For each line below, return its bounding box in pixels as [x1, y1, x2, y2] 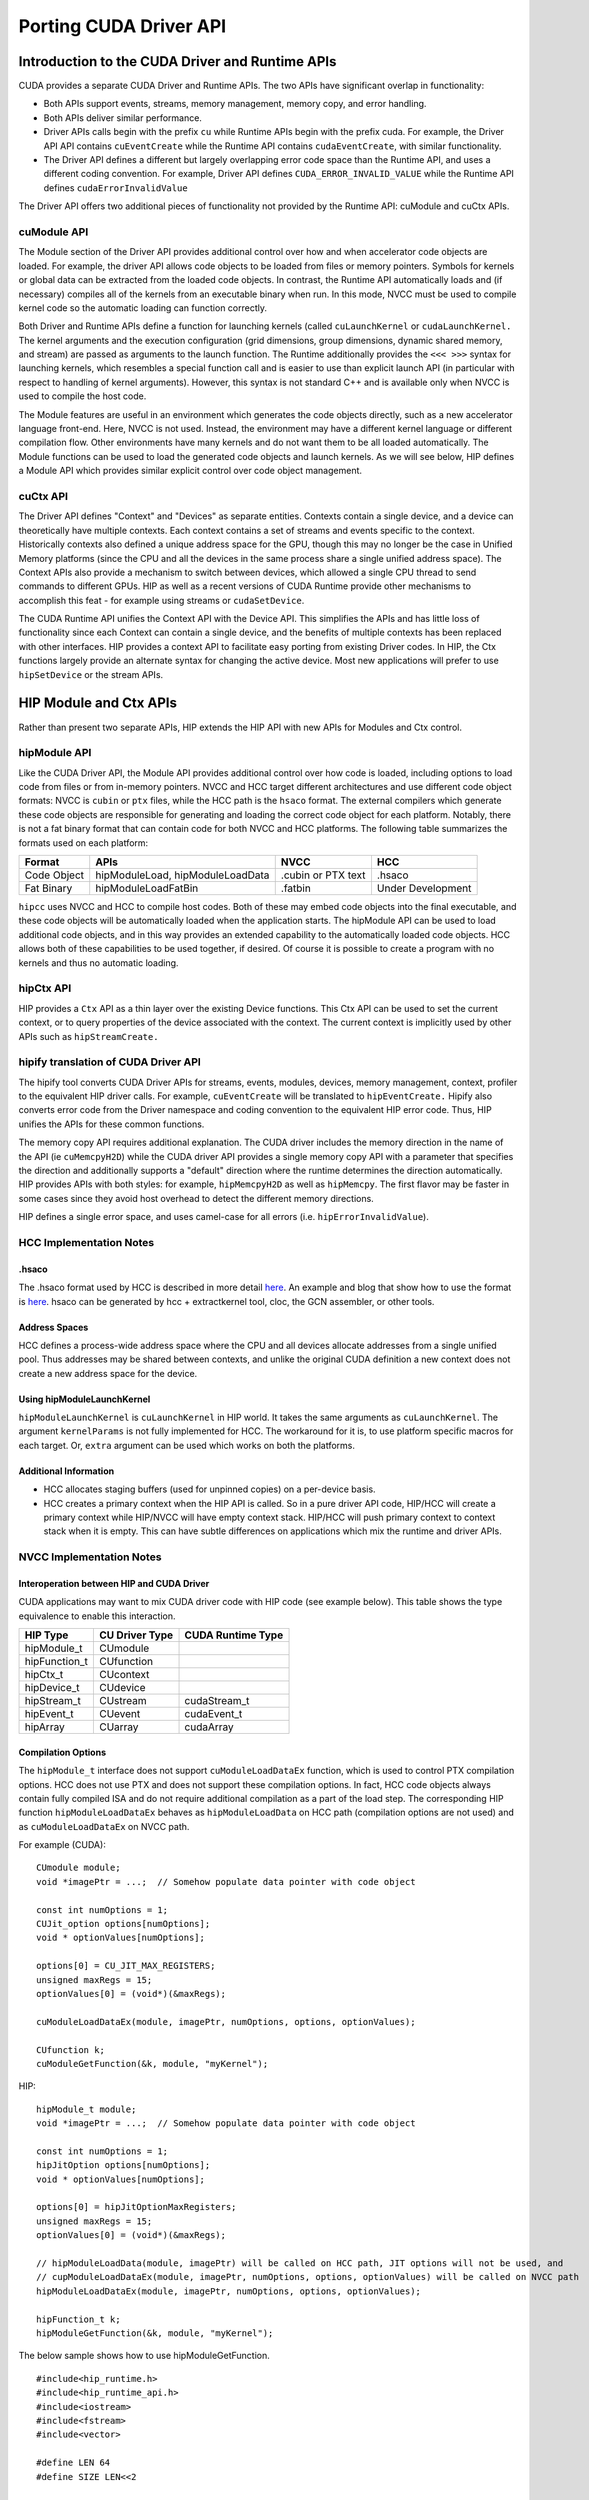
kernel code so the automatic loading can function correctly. [18, 301, 267, 314]
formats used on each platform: [18, 836, 149, 849]
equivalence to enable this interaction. [18, 1610, 176, 1622]
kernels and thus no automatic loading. [18, 956, 179, 969]
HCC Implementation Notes [18, 1235, 155, 1249]
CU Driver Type [98, 1628, 174, 1642]
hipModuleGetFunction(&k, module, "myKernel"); [36, 2327, 274, 2339]
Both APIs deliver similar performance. [43, 111, 202, 124]
